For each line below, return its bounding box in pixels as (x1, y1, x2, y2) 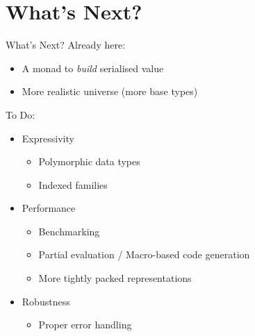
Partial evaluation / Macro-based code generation (38, 247, 250, 262)
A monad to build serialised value (22, 60, 164, 75)
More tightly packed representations (38, 271, 192, 285)
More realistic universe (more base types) (22, 84, 198, 99)
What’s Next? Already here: (6, 37, 126, 52)
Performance (22, 201, 76, 215)
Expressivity (22, 131, 74, 145)
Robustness (22, 294, 70, 308)
